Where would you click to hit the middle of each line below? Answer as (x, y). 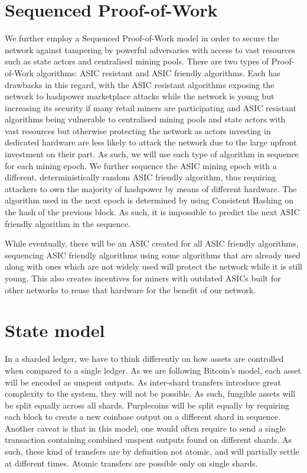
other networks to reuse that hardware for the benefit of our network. (130, 289)
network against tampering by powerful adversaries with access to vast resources (150, 49)
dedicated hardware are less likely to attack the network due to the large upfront (151, 142)
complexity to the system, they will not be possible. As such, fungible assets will (150, 393)
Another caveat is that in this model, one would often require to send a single (145, 428)
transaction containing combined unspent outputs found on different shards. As (148, 440)
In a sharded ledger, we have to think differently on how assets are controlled (144, 359)
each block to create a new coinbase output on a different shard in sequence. (143, 417)
